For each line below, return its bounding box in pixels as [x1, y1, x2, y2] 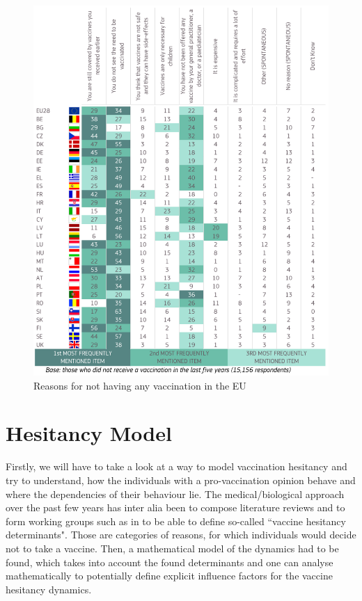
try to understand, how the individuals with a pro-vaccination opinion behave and [6, 472, 356, 487]
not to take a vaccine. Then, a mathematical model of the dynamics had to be [6, 540, 339, 555]
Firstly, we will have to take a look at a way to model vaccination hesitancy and [6, 459, 347, 474]
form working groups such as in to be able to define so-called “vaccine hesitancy [6, 513, 346, 528]
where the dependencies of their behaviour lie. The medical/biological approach [6, 486, 345, 501]
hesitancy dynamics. [6, 582, 92, 596]
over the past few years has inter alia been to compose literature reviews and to [6, 500, 345, 515]
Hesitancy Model [6, 419, 172, 447]
